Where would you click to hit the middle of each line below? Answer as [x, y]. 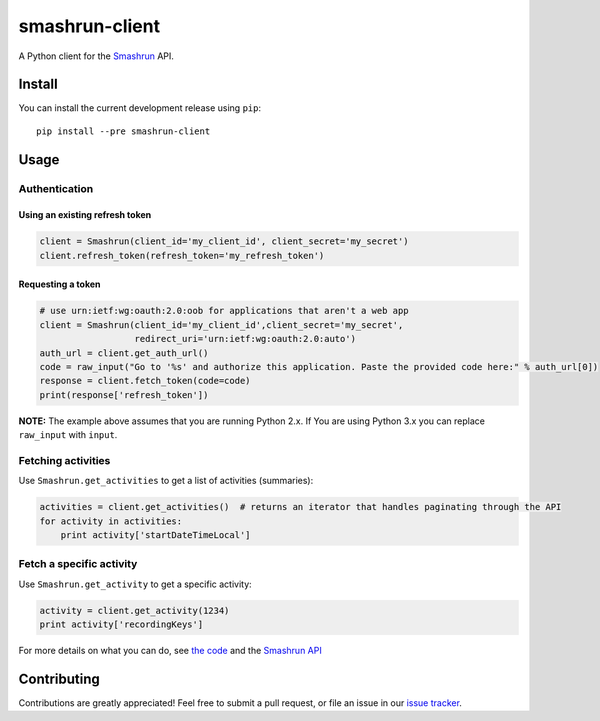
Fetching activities [64, 460]
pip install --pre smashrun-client [123, 131]
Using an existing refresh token [85, 215]
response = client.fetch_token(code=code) [145, 381]
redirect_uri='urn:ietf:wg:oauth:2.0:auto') [245, 339]
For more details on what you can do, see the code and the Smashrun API [170, 651]
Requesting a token [59, 284]
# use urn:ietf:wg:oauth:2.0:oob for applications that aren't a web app [224, 311]
